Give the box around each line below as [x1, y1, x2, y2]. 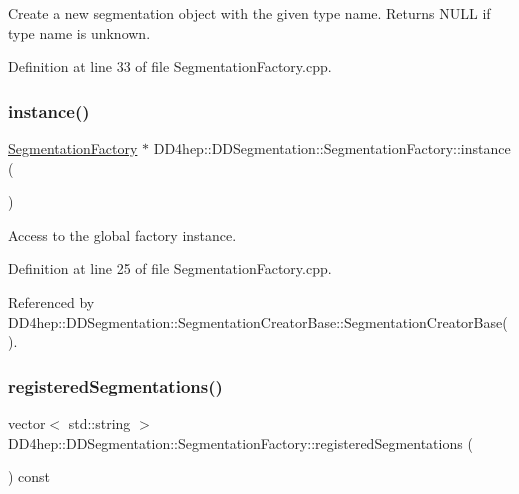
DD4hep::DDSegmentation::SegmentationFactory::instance [153, 138, 511, 158]
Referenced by [8, 291, 95, 312]
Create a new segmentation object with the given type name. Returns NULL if [8, 3, 491, 23]
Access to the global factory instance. [8, 224, 237, 245]
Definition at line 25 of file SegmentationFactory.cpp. [8, 258, 332, 279]
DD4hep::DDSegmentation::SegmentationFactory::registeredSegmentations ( [8, 432, 473, 453]
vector [8, 412, 46, 433]
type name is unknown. [8, 22, 151, 43]
